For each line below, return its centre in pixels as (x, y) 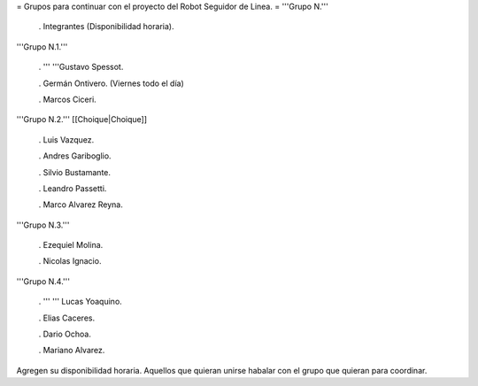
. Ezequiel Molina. (71, 245)
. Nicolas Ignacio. (70, 261)
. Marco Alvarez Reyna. (81, 205)
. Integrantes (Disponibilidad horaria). (106, 27)
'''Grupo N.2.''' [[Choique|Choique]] (82, 120)
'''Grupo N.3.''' (43, 225)
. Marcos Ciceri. (67, 99)
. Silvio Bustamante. (74, 172)
